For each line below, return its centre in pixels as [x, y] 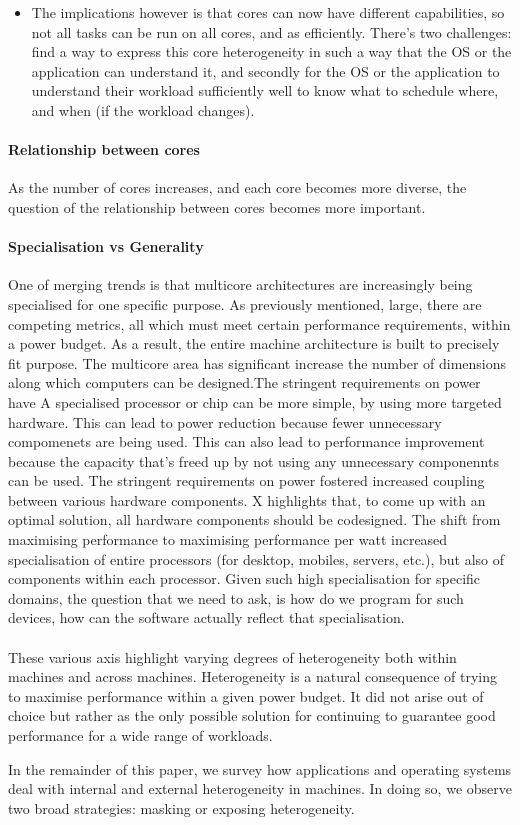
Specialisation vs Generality [106, 246]
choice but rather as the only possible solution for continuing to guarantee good [252, 715]
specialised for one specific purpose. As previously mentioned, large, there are [245, 303]
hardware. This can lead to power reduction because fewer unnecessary [225, 421]
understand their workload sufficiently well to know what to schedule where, [265, 90]
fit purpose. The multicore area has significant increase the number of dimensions [257, 362]
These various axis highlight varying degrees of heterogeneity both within [232, 656]
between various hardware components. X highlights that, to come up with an [247, 499]
